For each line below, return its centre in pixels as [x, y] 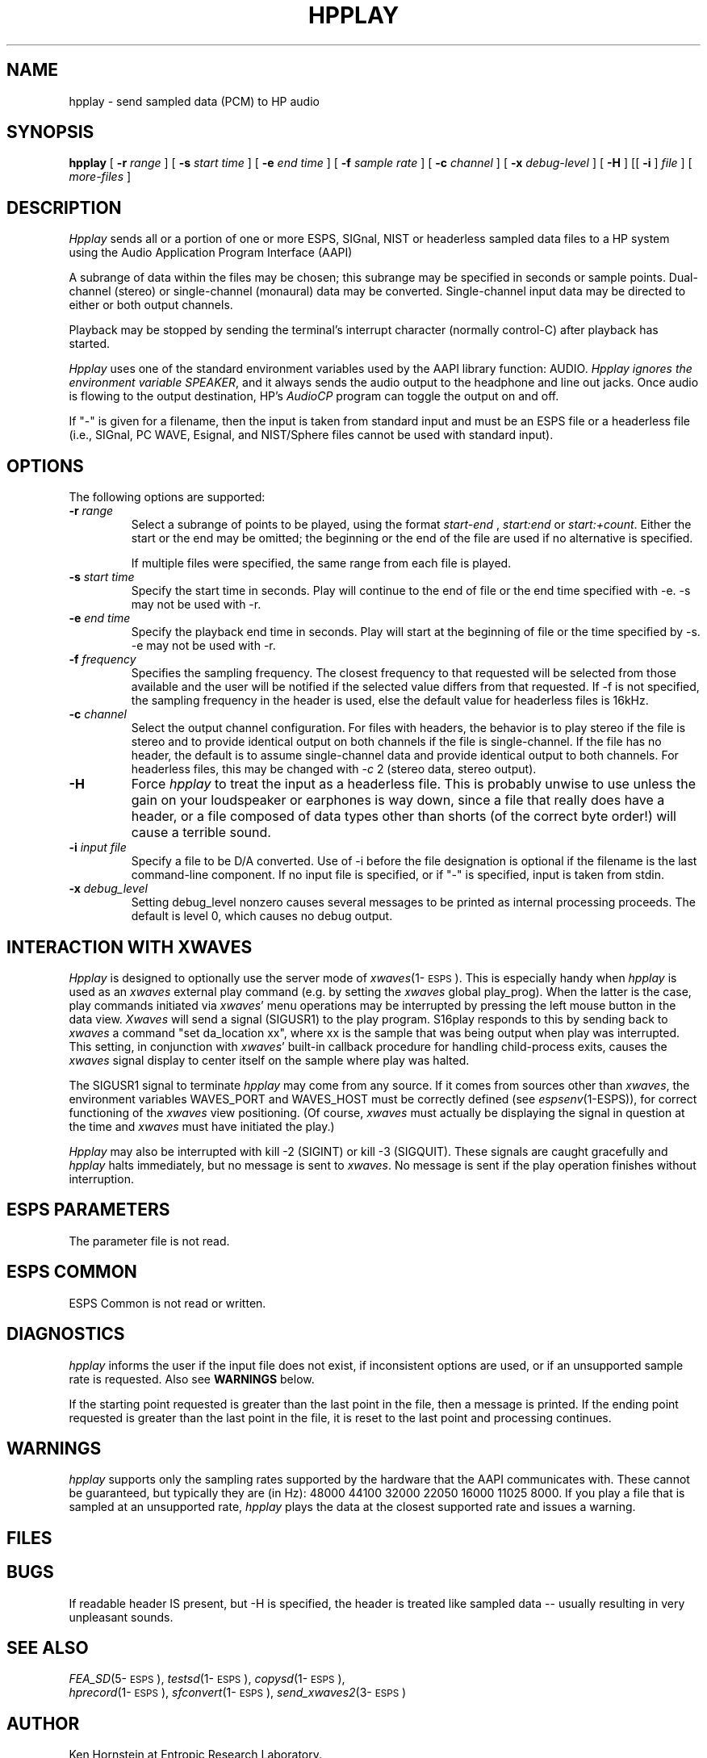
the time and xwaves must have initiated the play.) [202, 1126]
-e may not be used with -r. [203, 646]
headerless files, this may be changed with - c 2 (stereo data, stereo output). [334, 769]
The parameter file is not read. [149, 1241]
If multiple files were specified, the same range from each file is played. [321, 563]
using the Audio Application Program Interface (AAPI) [211, 253]
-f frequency [102, 659]
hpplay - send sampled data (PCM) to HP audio [194, 101]
